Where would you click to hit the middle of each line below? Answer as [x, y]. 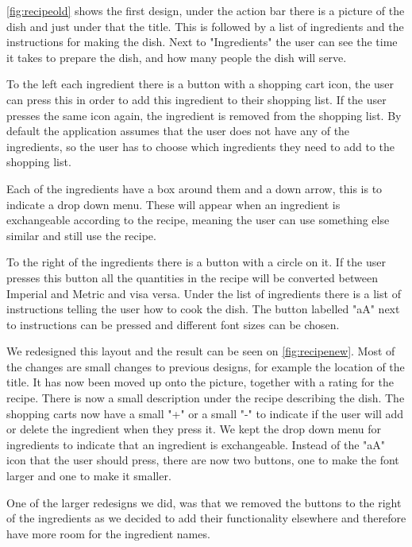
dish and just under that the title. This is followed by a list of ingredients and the [205, 26]
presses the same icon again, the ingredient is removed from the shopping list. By [204, 115]
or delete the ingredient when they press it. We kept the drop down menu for [194, 429]
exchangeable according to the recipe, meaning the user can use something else [198, 220]
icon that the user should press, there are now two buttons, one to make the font [203, 460]
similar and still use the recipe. [81, 235]
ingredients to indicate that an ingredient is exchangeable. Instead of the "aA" [196, 444]
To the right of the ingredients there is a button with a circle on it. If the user [196, 262]
